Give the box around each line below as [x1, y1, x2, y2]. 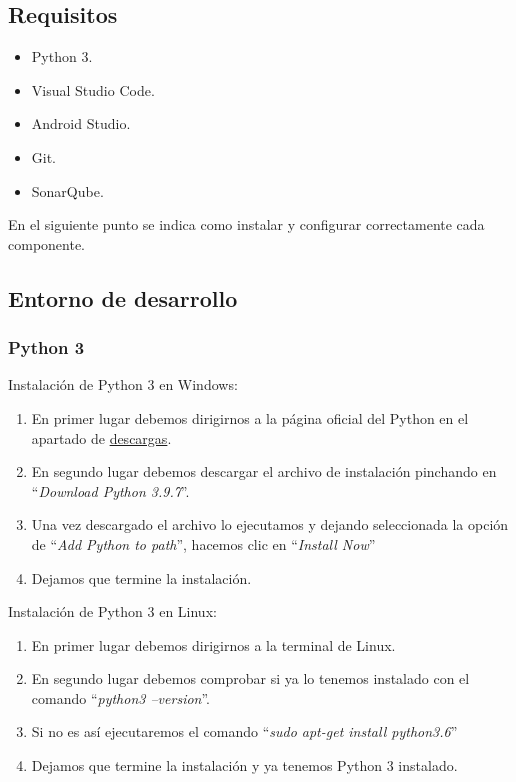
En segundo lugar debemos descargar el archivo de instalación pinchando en [31, 461, 497, 482]
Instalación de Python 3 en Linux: [8, 601, 217, 622]
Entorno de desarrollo [8, 282, 238, 313]
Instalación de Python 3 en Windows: [8, 374, 238, 395]
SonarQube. [31, 180, 104, 201]
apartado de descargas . [31, 427, 172, 448]
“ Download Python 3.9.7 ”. [31, 480, 190, 501]
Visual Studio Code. [31, 79, 155, 100]
